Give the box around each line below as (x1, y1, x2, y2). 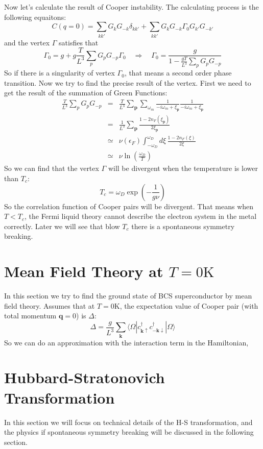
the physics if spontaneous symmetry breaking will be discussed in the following (4, 427, 254, 437)
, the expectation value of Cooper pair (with (119, 300, 258, 311)
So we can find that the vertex (4, 163, 99, 173)
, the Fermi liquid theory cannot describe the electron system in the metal (25, 211, 257, 221)
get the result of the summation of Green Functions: (4, 87, 168, 98)
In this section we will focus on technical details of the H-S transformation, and (4, 416, 253, 427)
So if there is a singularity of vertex (4, 67, 115, 78)
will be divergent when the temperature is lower (108, 163, 258, 173)
